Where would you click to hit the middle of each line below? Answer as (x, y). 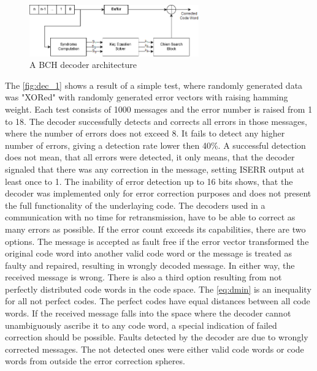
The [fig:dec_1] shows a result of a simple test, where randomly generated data (154, 85)
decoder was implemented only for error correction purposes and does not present (158, 193)
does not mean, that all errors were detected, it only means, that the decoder (150, 157)
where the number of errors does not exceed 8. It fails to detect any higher (145, 133)
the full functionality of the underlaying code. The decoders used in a (135, 205)
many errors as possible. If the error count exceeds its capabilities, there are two (155, 229)
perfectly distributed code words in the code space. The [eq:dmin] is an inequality (158, 289)
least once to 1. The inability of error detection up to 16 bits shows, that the (149, 181)
